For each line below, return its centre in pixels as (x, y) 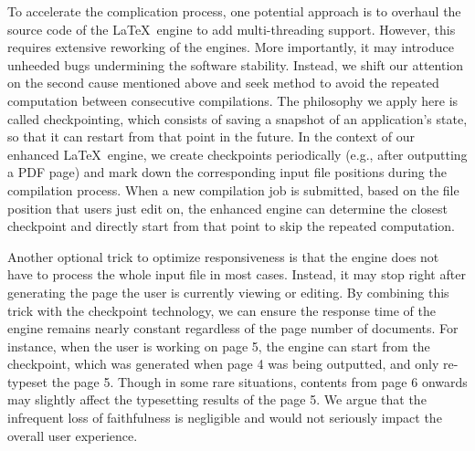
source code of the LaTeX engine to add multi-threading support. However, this (232, 29)
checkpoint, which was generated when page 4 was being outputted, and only (223, 364)
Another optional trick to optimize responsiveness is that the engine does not (223, 256)
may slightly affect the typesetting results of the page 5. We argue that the (217, 399)
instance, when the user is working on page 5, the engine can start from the (219, 346)
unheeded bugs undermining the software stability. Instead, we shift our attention (236, 64)
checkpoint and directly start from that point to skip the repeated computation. (231, 226)
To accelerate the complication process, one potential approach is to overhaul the (234, 11)
